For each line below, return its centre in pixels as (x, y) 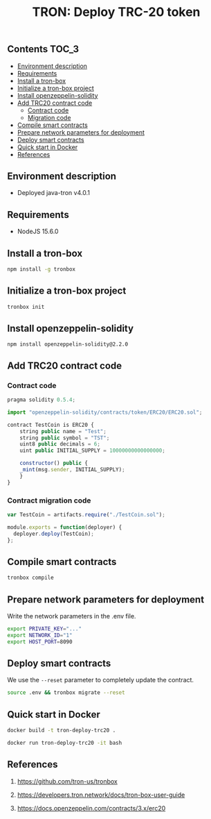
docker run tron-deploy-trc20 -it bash (65, 743)
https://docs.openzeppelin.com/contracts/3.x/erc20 (91, 808)
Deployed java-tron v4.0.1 (53, 193)
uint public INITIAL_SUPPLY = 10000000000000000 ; (93, 451)
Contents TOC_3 (43, 49)
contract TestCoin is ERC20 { (51, 425)
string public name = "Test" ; (63, 431)
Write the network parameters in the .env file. (72, 616)
